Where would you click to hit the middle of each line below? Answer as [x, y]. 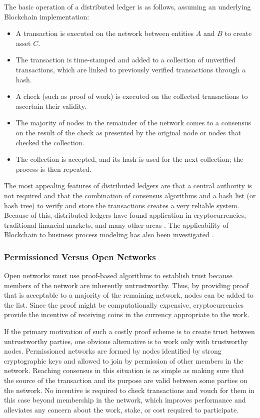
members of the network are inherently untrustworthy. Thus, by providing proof [126, 285]
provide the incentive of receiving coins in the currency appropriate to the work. [127, 314]
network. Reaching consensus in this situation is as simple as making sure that [124, 370]
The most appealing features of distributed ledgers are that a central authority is [128, 186]
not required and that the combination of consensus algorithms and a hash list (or [130, 195]
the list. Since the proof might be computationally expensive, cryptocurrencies [124, 304]
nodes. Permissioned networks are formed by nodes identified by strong [113, 351]
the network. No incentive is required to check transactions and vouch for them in [129, 390]
